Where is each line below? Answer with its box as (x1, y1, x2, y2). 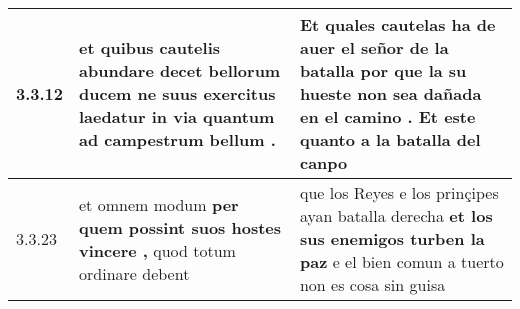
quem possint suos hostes (79, 215, 282, 239)
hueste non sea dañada (299, 82, 482, 105)
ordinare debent (79, 261, 190, 285)
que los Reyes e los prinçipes (299, 181, 499, 204)
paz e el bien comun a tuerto (299, 250, 504, 273)
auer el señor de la (299, 36, 449, 59)
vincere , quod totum (79, 238, 236, 262)
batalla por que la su (299, 59, 467, 82)
